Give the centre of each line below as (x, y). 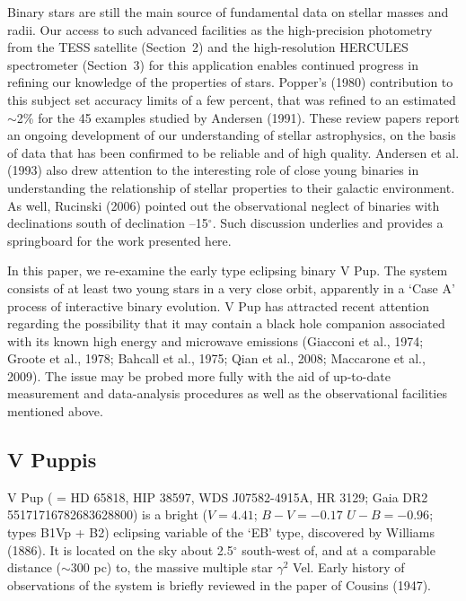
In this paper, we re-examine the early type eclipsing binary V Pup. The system (228, 270)
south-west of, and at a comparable (339, 549)
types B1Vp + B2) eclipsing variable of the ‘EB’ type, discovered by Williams (221, 532)
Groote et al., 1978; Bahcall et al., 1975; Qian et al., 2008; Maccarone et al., (216, 358)
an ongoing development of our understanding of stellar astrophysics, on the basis (232, 135)
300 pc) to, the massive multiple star (171, 567)
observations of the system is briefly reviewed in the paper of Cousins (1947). (220, 584)
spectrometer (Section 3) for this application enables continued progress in (213, 64)
